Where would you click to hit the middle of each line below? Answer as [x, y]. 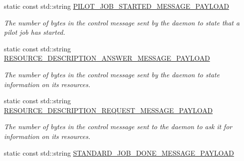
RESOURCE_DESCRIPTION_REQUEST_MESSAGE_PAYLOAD [109, 110]
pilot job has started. [35, 32]
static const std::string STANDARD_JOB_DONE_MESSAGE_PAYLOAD [119, 152]
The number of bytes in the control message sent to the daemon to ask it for [118, 126]
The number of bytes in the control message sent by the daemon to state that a [122, 22]
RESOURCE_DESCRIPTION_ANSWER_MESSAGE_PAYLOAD [107, 58]
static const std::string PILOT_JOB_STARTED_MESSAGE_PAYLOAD [117, 6]
